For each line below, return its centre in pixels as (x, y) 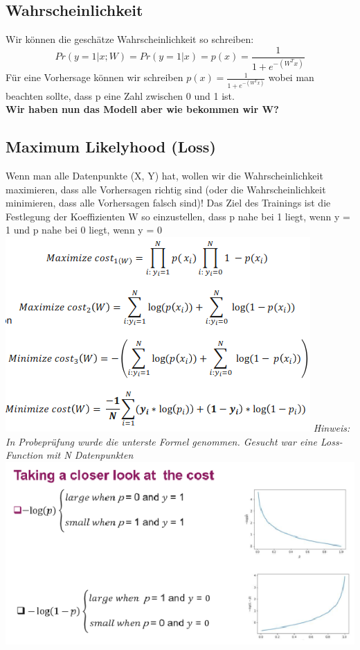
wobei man (291, 77)
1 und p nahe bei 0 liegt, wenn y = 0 (84, 230)
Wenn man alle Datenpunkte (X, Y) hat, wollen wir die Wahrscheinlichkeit (164, 175)
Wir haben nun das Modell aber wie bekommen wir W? (142, 109)
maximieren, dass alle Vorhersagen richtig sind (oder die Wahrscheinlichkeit (166, 189)
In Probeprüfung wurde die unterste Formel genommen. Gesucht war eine (161, 441)
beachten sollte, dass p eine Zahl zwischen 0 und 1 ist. (120, 95)
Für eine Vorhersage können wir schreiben (94, 77)
